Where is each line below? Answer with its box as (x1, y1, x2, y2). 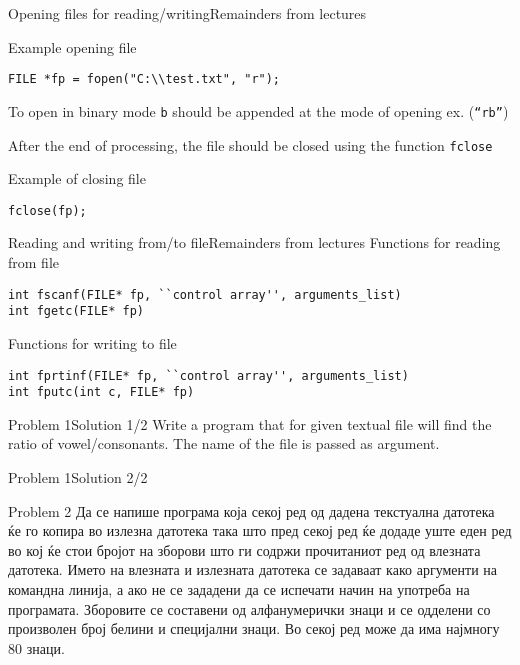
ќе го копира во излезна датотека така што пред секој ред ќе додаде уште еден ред (8, 520, 512, 541)
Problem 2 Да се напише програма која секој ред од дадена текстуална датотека (8, 500, 495, 521)
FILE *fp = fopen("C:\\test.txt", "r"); (8, 72, 281, 87)
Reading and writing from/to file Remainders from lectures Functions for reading (8, 232, 501, 253)
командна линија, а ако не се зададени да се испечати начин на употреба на (8, 578, 470, 599)
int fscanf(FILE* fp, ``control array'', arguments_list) (8, 287, 402, 302)
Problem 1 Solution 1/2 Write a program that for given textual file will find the (8, 413, 492, 434)
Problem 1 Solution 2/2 (8, 467, 148, 487)
